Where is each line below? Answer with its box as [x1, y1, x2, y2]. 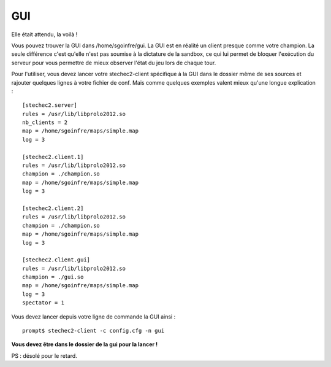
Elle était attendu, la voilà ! [11, 31, 78, 38]
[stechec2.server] [22, 102, 78, 109]
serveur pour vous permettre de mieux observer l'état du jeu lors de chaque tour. [11, 59, 216, 66]
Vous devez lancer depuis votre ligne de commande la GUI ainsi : [11, 313, 176, 320]
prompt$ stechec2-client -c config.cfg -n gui [22, 327, 165, 334]
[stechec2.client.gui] [22, 257, 91, 263]
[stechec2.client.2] [22, 204, 84, 212]
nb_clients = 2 [22, 119, 68, 126]
